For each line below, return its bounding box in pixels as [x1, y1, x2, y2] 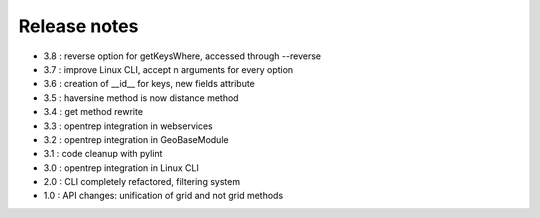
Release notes [18, 15, 139, 37]
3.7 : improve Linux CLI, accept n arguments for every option [43, 63, 294, 75]
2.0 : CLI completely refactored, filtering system [43, 176, 240, 188]
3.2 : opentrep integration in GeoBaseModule [43, 133, 229, 145]
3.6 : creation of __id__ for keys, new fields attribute [43, 78, 255, 90]
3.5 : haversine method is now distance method [43, 91, 239, 104]
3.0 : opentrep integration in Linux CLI [43, 161, 199, 174]
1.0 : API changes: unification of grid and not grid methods [43, 190, 284, 202]
